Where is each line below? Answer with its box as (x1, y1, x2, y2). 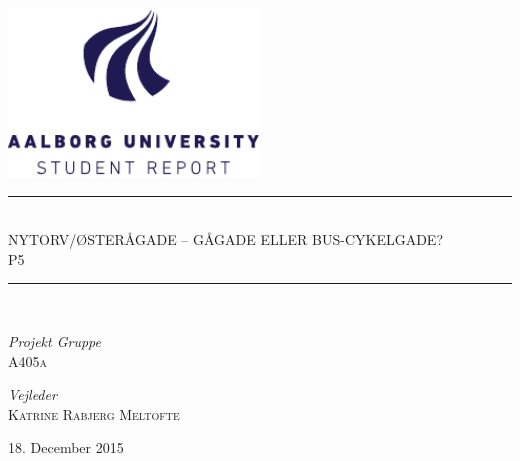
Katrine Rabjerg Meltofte (8, 403, 180, 424)
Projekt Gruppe (8, 331, 101, 352)
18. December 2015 (8, 437, 124, 458)
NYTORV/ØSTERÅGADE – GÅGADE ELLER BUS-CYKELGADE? (8, 229, 444, 250)
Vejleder (8, 384, 57, 405)
